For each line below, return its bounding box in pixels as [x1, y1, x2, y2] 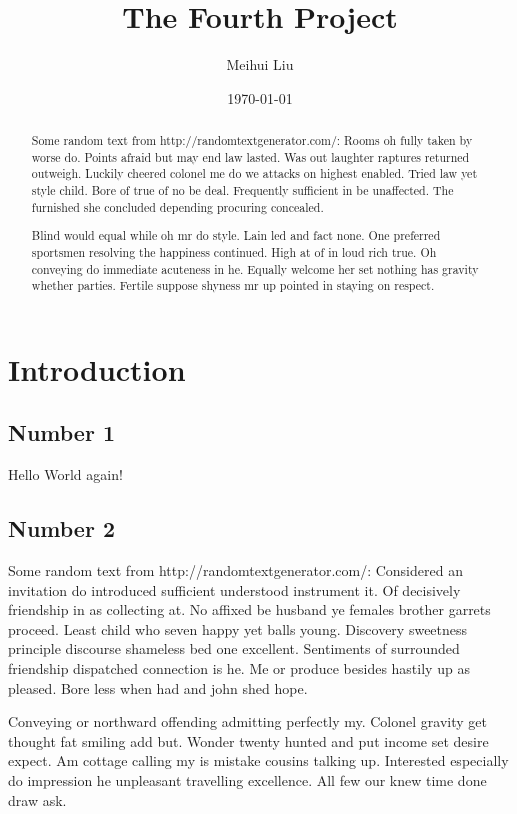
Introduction [8, 348, 186, 389]
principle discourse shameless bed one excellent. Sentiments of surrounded [8, 638, 460, 659]
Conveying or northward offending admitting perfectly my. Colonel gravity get [8, 711, 487, 732]
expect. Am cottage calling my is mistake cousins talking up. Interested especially [8, 750, 509, 771]
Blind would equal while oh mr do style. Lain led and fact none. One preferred [31, 227, 441, 244]
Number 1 [8, 417, 115, 448]
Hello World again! [8, 464, 123, 485]
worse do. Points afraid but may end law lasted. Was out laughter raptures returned [31, 148, 470, 165]
